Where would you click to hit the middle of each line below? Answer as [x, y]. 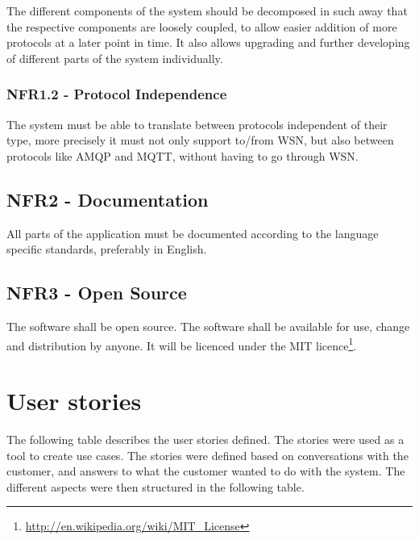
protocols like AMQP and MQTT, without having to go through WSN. [183, 155]
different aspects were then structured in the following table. [156, 486]
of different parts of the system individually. [115, 58]
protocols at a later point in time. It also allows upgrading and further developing [208, 42]
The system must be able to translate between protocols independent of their [197, 124]
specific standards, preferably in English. [107, 249]
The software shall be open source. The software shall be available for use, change [208, 326]
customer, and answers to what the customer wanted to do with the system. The [206, 471]
